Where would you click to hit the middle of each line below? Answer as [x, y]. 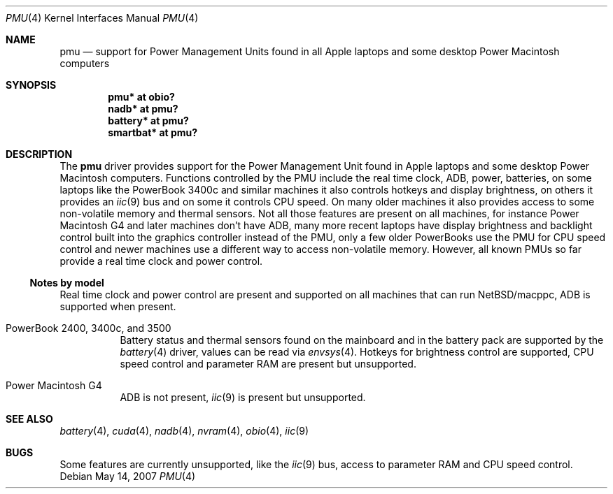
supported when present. [118, 306]
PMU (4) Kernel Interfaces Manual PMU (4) [102, 18]
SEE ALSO [29, 419]
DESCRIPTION [39, 154]
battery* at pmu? [148, 121]
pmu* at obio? [141, 97]
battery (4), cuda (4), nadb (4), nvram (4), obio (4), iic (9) [184, 431]
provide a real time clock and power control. [161, 261]
